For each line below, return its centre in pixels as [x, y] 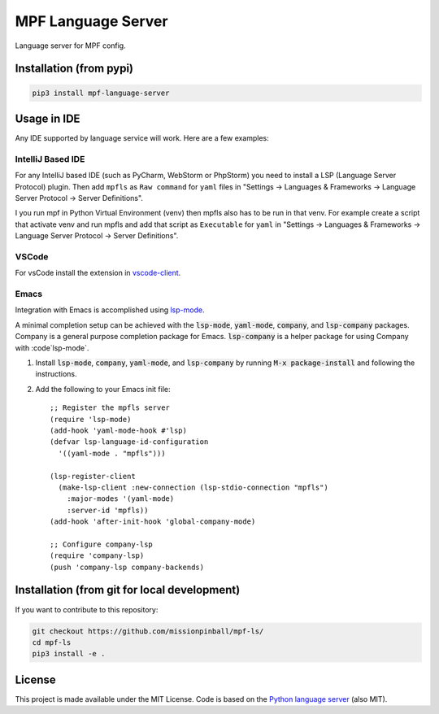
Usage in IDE [48, 118]
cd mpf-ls [52, 642]
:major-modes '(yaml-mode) [120, 499]
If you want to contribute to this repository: [87, 609]
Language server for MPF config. [70, 46]
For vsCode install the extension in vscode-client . [98, 273]
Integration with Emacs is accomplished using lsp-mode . [110, 310]
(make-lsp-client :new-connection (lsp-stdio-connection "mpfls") [193, 487]
